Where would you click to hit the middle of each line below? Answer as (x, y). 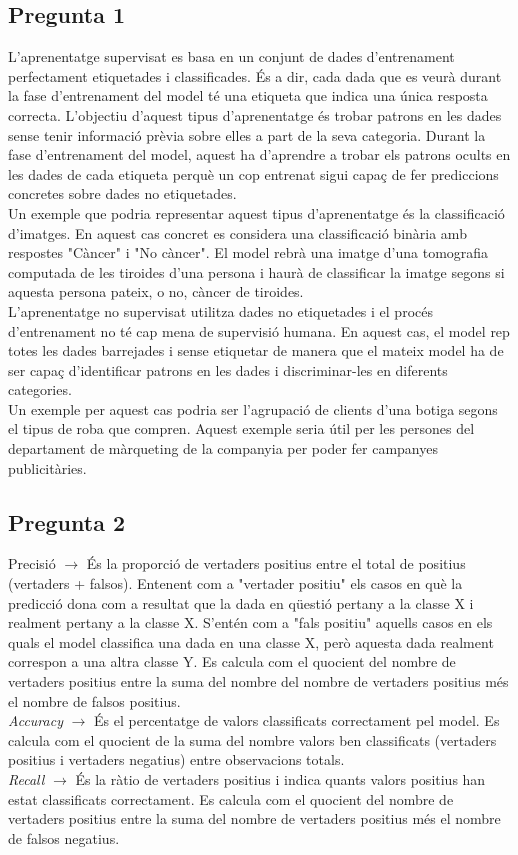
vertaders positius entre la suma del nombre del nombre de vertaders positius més (258, 681)
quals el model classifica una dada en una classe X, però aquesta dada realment (251, 641)
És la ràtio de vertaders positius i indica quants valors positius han (280, 779)
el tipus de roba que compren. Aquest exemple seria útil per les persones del (241, 428)
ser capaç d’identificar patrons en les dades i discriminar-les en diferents (228, 369)
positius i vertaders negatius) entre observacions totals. (176, 759)
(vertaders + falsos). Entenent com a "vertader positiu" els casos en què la (235, 583)
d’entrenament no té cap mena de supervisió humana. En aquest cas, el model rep (259, 330)
